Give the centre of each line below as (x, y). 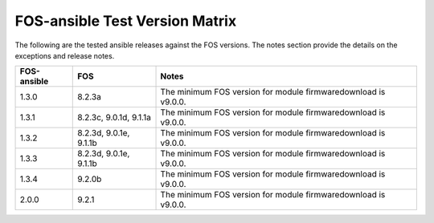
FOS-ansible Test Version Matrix (126, 21)
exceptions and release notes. (65, 55)
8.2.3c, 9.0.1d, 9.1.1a (115, 118)
